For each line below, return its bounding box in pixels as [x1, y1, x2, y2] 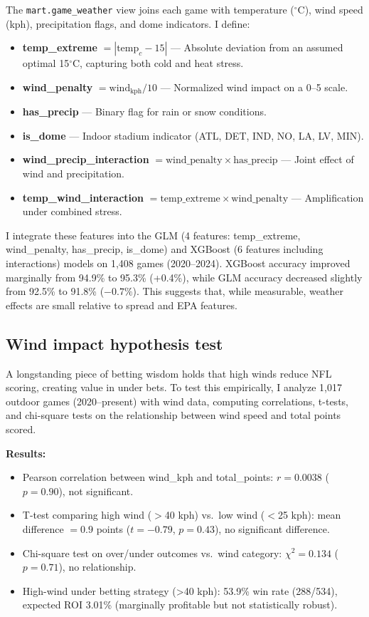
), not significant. [58, 483, 134, 498]
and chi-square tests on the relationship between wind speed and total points [6, 408, 341, 422]
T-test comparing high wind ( [22, 507, 152, 522]
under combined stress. [22, 204, 122, 219]
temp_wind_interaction [22, 190, 144, 204]
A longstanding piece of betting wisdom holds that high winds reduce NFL [6, 365, 332, 380]
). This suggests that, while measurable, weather [132, 284, 343, 299]
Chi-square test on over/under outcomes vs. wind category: [22, 545, 282, 560]
